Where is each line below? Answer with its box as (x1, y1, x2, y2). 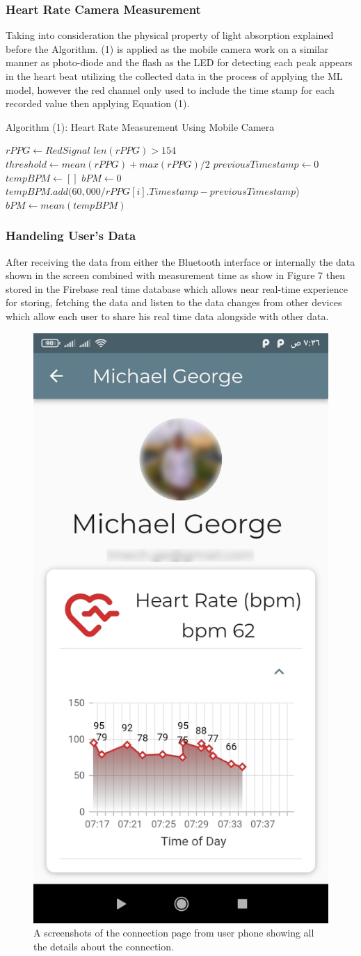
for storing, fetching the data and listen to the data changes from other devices (6, 295, 342, 310)
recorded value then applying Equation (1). (6, 96, 190, 111)
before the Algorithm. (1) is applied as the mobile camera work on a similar (6, 41, 329, 56)
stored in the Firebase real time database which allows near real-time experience (6, 281, 348, 296)
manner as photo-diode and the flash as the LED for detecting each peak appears (6, 55, 353, 70)
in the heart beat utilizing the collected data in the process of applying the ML (6, 69, 343, 83)
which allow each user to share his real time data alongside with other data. (6, 308, 329, 323)
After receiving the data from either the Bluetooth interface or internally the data (6, 254, 355, 269)
